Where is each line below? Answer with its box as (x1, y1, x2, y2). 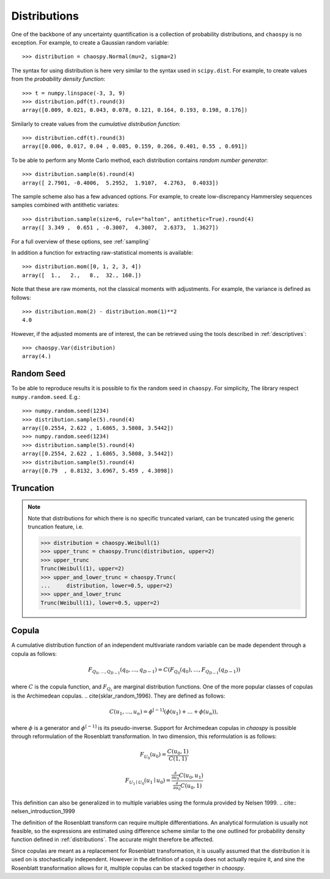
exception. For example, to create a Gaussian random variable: (11, 38, 169, 46)
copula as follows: (11, 650, 57, 657)
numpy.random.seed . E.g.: (11, 393, 81, 400)
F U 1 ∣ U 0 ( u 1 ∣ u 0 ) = (125, 777, 171, 786)
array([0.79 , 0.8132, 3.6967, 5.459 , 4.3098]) (22, 467, 174, 474)
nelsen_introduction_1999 (11, 808, 76, 815)
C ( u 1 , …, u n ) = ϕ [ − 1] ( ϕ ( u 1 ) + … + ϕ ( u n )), (109, 707, 218, 717)
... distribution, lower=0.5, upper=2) (40, 582, 174, 589)
